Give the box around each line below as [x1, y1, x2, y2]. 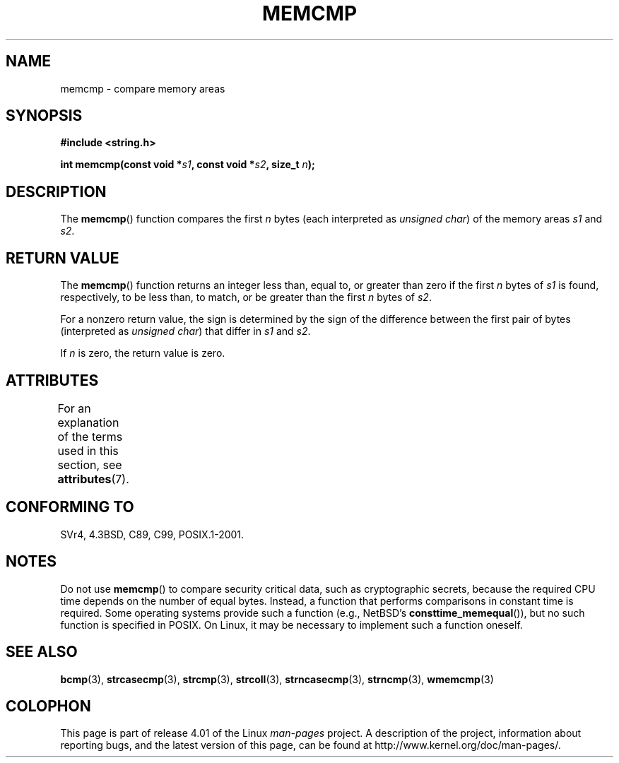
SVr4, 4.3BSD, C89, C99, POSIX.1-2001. [60, 528, 244, 540]
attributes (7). [57, 471, 129, 486]
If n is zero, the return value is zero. [60, 347, 225, 360]
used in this [57, 443, 119, 458]
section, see [57, 457, 122, 472]
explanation [57, 415, 119, 430]
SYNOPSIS [6, 107, 83, 125]
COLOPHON [6, 697, 91, 715]
